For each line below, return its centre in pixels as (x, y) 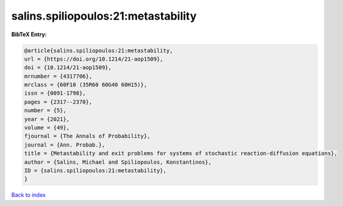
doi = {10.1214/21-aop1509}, (68, 68)
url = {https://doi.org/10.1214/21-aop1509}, (94, 59)
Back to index (28, 195)
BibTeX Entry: (29, 34)
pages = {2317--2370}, (58, 102)
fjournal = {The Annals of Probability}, (87, 136)
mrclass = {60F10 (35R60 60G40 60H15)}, (85, 85)
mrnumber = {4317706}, (58, 76)
